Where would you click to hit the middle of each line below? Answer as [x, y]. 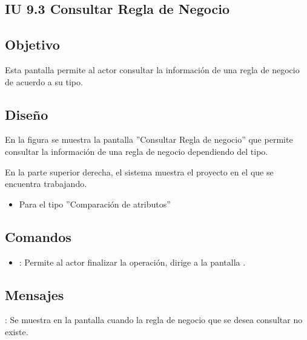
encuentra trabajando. [46, 184]
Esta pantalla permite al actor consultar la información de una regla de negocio [152, 69]
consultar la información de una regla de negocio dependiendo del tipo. [137, 151]
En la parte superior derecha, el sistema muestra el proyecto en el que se [139, 172]
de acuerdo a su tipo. [44, 81]
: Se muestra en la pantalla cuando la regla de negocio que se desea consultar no [154, 320]
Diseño [27, 114]
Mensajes [35, 294]
